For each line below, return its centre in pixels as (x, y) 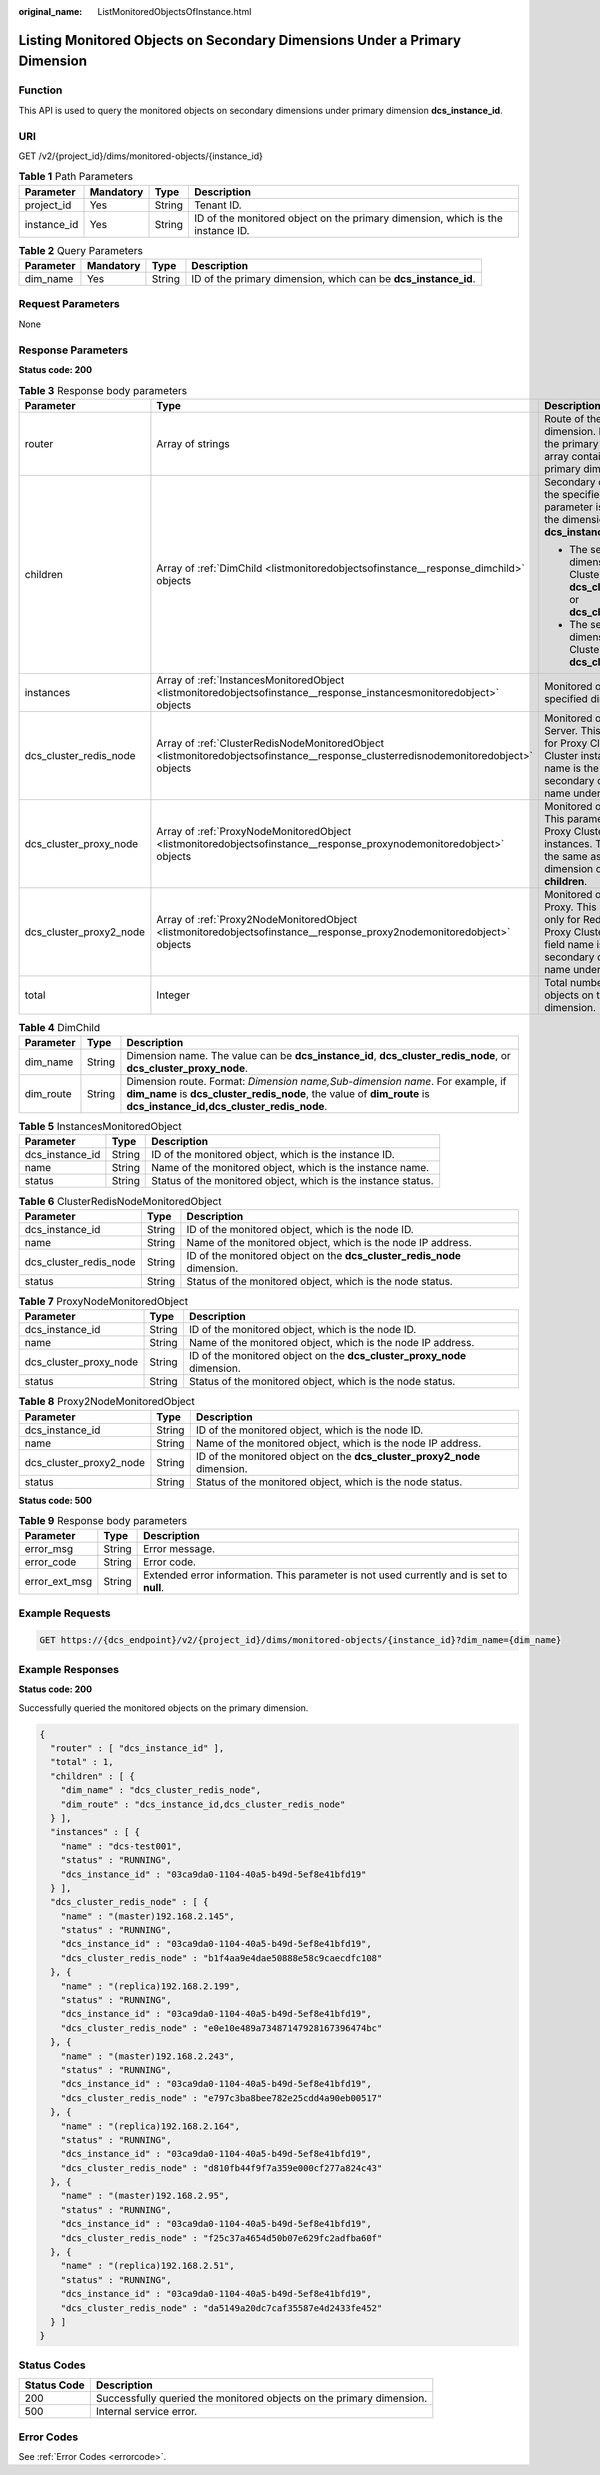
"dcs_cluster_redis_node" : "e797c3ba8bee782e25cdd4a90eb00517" (221, 2098)
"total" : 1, (82, 1762)
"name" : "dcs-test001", (121, 1846)
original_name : (50, 11)
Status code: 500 (55, 1500)
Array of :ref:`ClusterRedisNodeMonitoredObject (270, 743)
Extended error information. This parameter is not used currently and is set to (325, 1575)
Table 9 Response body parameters (103, 1521)
